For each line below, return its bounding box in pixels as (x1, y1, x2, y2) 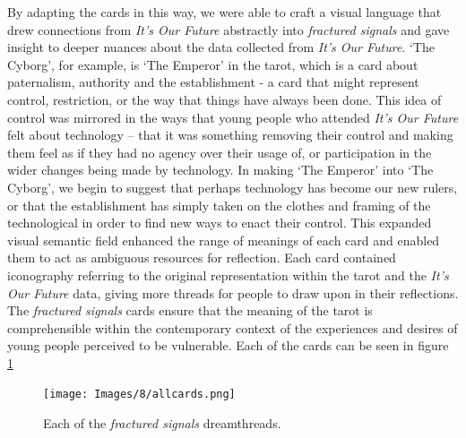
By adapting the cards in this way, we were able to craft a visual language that (7, 3, 442, 21)
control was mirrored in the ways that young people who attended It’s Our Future (7, 107, 459, 126)
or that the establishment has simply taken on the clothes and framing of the (7, 195, 431, 214)
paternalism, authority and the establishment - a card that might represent (7, 73, 419, 91)
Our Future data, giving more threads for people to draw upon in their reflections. (7, 283, 459, 302)
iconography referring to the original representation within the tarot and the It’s (7, 265, 449, 284)
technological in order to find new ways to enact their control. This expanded (7, 213, 432, 232)
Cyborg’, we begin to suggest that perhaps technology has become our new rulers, (7, 177, 458, 196)
